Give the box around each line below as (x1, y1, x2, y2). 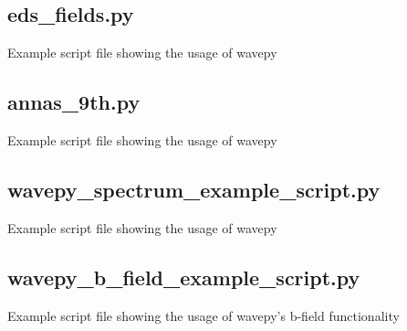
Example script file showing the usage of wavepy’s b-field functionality (7, 305, 400, 325)
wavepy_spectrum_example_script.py (7, 175, 381, 203)
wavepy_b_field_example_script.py (7, 262, 360, 291)
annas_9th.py (7, 88, 141, 116)
